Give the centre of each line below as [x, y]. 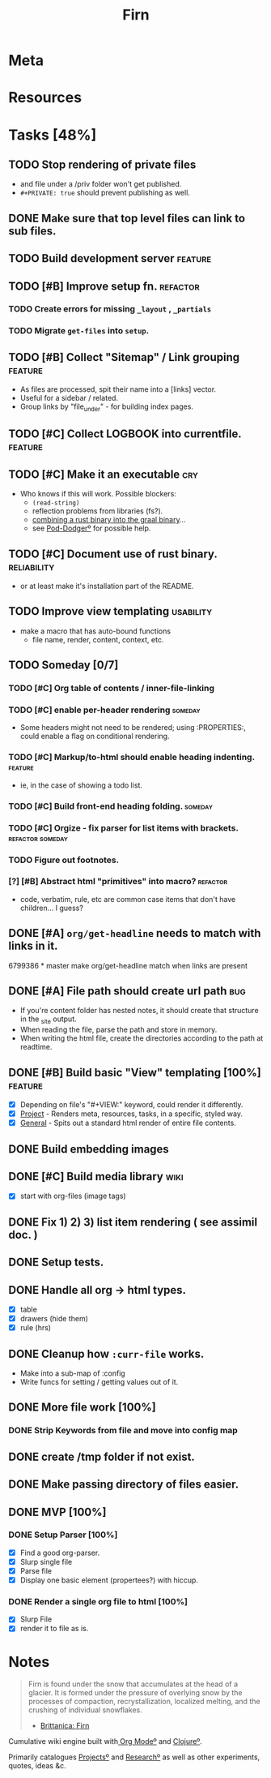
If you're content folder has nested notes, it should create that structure [139, 1011]
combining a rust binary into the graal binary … [109, 520]
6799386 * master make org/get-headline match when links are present [128, 965]
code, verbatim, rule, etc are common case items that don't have [128, 899]
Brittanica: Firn [65, 1726]
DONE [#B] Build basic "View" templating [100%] [135, 1072]
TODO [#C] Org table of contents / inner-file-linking [112, 689]
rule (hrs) [35, 1328]
